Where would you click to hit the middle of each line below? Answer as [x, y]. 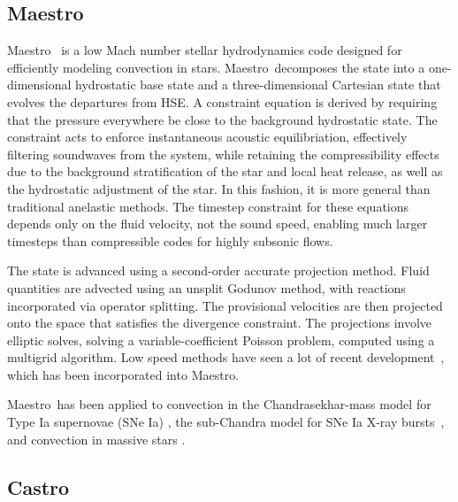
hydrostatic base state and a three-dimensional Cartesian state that [258, 85]
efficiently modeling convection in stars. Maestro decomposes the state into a [216, 67]
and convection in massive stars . [96, 439]
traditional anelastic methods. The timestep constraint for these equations [208, 206]
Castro [38, 487]
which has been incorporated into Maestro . [123, 374]
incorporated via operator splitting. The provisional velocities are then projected [225, 305]
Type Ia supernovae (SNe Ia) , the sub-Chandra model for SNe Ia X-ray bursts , [226, 422]
